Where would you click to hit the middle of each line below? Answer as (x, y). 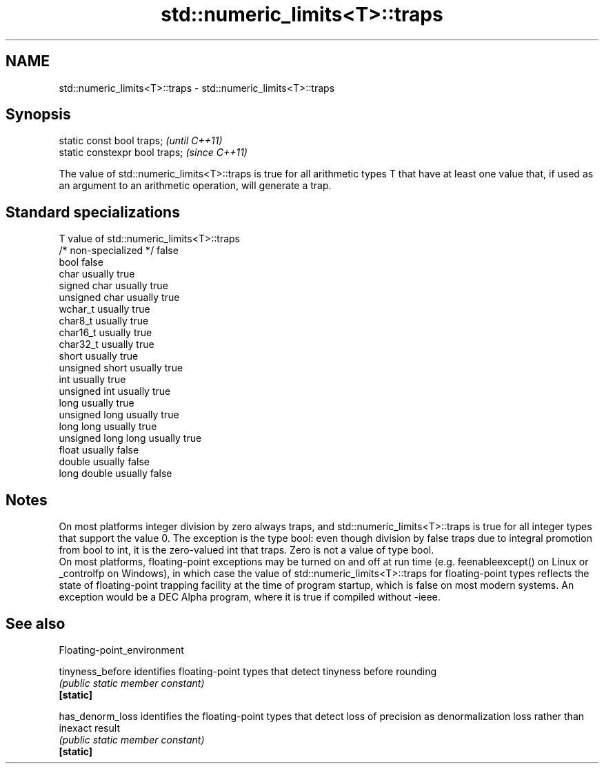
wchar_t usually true (104, 309)
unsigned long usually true (119, 415)
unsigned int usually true (115, 391)
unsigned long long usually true (130, 438)
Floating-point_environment (121, 650)
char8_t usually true (104, 321)
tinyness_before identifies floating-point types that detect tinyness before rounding (248, 671)
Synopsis (38, 115)
